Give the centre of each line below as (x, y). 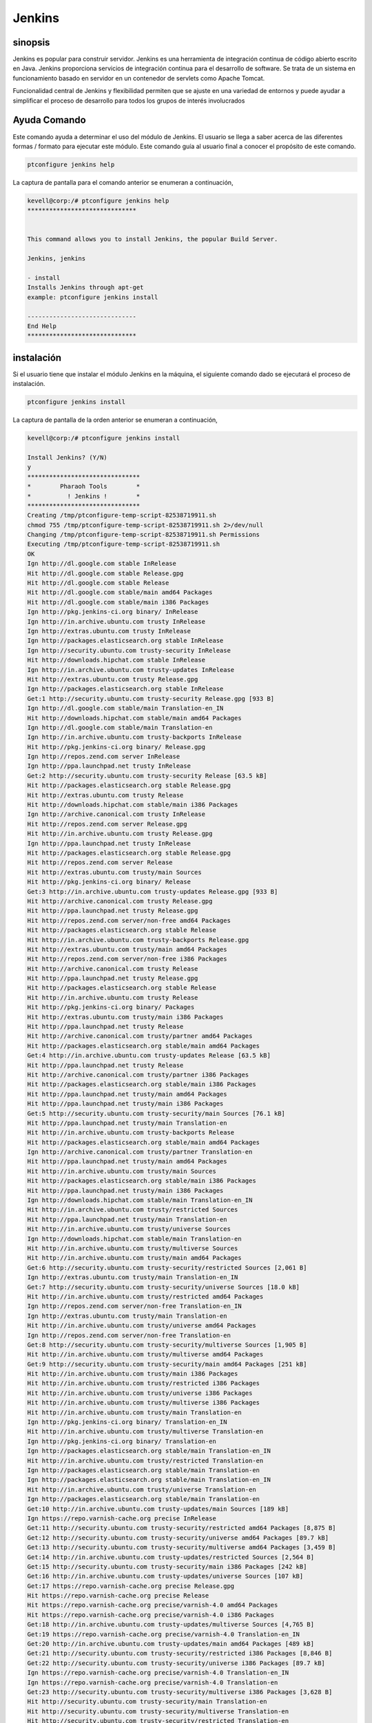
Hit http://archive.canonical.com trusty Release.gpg (120, 901)
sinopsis (31, 42)
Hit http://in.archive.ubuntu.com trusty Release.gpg (120, 834)
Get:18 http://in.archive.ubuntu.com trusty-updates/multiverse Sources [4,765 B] (171, 1624)
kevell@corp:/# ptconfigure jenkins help (98, 201)
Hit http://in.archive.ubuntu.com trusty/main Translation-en (134, 1412)
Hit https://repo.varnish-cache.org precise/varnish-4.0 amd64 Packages (153, 1605)
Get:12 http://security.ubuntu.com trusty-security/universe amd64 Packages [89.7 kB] (178, 1538)
